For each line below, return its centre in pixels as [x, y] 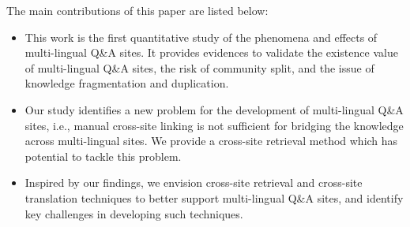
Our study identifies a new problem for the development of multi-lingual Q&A [214, 109]
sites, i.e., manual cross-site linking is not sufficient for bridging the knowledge [214, 125]
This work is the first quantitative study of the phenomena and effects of [201, 37]
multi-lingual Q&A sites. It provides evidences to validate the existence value [211, 52]
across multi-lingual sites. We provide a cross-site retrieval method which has [211, 141]
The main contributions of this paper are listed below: [137, 10]
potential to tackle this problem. [103, 156]
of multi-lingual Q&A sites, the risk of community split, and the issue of [199, 67]
